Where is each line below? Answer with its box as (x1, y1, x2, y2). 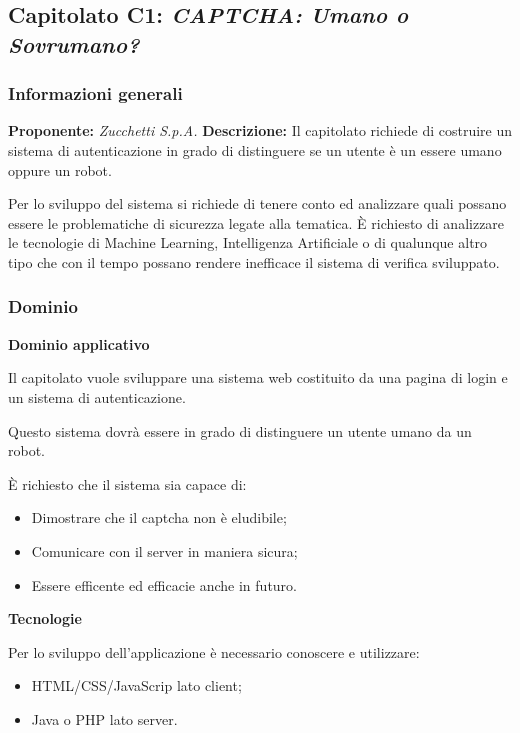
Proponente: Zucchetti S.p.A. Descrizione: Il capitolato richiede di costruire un (8, 120, 512, 141)
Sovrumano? (8, 28, 140, 59)
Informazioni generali (8, 81, 183, 106)
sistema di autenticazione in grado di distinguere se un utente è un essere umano (8, 139, 502, 160)
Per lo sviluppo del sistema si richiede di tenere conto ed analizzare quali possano (8, 193, 507, 214)
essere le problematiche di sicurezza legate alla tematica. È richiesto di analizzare (8, 212, 505, 233)
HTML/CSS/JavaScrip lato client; (31, 675, 242, 696)
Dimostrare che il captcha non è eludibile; (31, 507, 287, 528)
